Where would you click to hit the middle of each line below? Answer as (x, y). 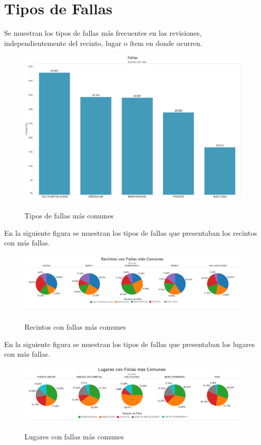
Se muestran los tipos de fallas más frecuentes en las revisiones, (103, 33)
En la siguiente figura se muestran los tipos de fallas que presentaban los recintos (131, 232)
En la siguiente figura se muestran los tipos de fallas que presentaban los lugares (129, 344)
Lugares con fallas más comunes (74, 437)
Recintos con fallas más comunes (75, 327)
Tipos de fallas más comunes (69, 216)
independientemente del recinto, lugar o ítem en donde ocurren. (103, 43)
